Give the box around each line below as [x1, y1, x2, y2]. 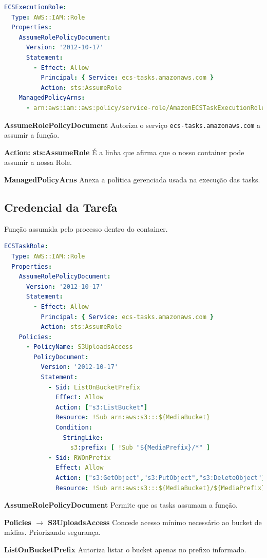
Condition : [55, 424, 92, 432]
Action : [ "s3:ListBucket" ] [55, 403, 148, 411]
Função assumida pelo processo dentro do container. [4, 223, 168, 234]
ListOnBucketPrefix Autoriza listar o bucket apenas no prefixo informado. [4, 544, 246, 554]
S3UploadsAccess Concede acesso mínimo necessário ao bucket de [48, 516, 262, 527]
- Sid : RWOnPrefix [48, 454, 111, 461]
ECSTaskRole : [4, 243, 48, 250]
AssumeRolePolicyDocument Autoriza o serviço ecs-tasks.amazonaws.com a [4, 119, 260, 130]
